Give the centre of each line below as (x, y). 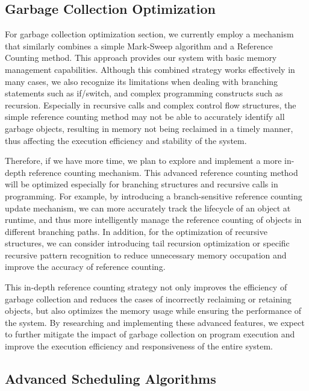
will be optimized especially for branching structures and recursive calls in (142, 184)
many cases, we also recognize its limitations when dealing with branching (142, 81)
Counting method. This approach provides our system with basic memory (141, 58)
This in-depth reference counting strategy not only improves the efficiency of (146, 287)
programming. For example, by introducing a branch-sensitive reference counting (154, 195)
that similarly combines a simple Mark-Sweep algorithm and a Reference (139, 45)
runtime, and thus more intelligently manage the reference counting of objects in (153, 220)
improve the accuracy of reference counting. (85, 267)
